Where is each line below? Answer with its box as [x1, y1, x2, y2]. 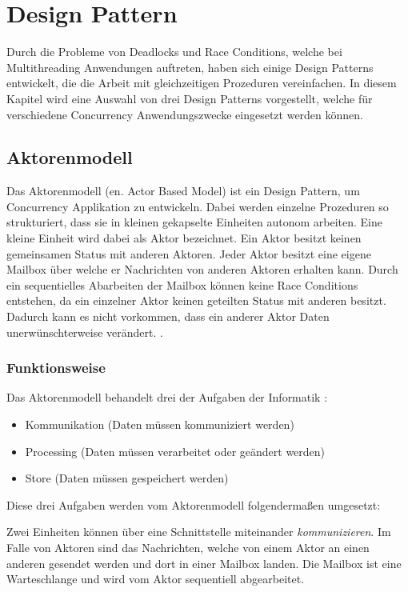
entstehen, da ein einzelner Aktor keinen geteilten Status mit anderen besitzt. [6, 292, 386, 309]
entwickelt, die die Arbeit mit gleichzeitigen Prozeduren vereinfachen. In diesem [6, 74, 397, 91]
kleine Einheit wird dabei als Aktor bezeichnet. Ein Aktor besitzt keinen [6, 230, 362, 246]
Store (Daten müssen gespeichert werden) [25, 470, 229, 486]
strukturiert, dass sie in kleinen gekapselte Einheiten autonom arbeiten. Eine [6, 214, 382, 230]
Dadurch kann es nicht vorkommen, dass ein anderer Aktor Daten [6, 308, 330, 325]
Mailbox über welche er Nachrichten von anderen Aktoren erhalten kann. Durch [6, 261, 398, 278]
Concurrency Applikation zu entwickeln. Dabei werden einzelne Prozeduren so [6, 198, 389, 214]
